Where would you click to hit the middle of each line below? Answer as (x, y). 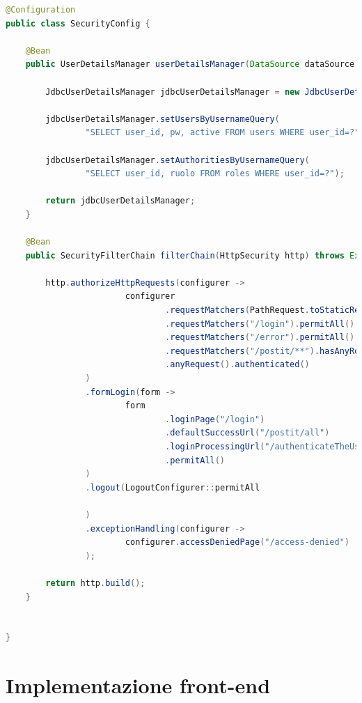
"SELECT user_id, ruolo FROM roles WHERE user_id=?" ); (215, 174)
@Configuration (41, 10)
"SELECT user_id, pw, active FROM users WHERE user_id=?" (222, 133)
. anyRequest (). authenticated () (237, 365)
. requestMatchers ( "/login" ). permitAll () (260, 324)
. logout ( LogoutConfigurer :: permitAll (173, 487)
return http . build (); (95, 583)
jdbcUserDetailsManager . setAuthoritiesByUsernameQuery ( (178, 160)
